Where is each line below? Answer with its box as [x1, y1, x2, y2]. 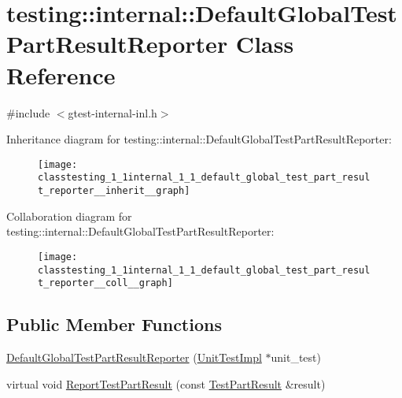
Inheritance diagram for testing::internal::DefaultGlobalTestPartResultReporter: [6, 131, 392, 147]
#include [6, 104, 50, 121]
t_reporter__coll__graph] [38, 277, 173, 289]
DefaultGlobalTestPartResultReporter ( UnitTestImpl [6, 349, 262, 366]
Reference [6, 58, 116, 91]
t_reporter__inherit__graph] [38, 185, 190, 196]
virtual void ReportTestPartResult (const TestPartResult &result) [6, 375, 326, 392]
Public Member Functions [6, 312, 222, 337]
